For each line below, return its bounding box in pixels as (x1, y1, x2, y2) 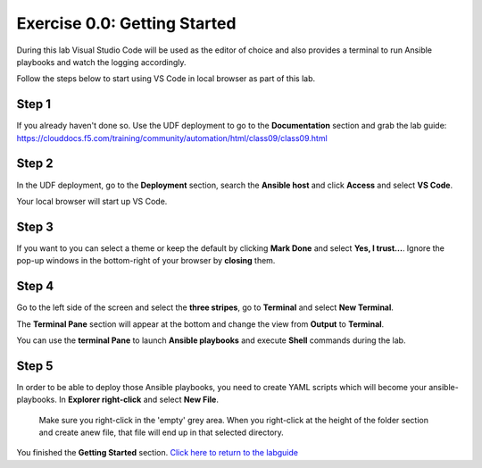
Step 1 (16, 96, 52, 112)
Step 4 (16, 279, 54, 294)
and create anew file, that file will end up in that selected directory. (38, 427, 285, 438)
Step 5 (16, 358, 54, 373)
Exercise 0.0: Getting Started (16, 13, 237, 33)
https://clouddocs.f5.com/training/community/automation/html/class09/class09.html (16, 132, 328, 143)
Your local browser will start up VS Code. (16, 196, 168, 206)
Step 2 (16, 156, 54, 171)
